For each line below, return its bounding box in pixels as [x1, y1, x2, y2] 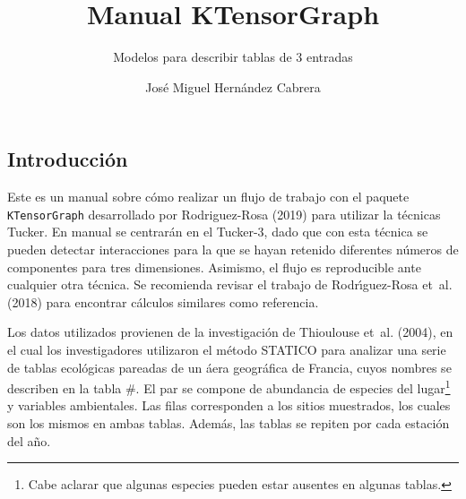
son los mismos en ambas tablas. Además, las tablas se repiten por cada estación [7, 413, 450, 432]
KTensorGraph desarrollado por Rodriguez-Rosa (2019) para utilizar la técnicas [7, 204, 441, 223]
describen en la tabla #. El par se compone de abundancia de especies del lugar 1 [7, 376, 451, 397]
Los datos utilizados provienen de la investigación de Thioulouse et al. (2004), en [7, 323, 453, 341]
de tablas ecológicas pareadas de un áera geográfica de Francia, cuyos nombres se [7, 357, 452, 376]
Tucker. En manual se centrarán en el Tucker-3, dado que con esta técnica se [7, 222, 428, 241]
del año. [7, 431, 51, 450]
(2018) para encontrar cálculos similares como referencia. [7, 292, 319, 311]
